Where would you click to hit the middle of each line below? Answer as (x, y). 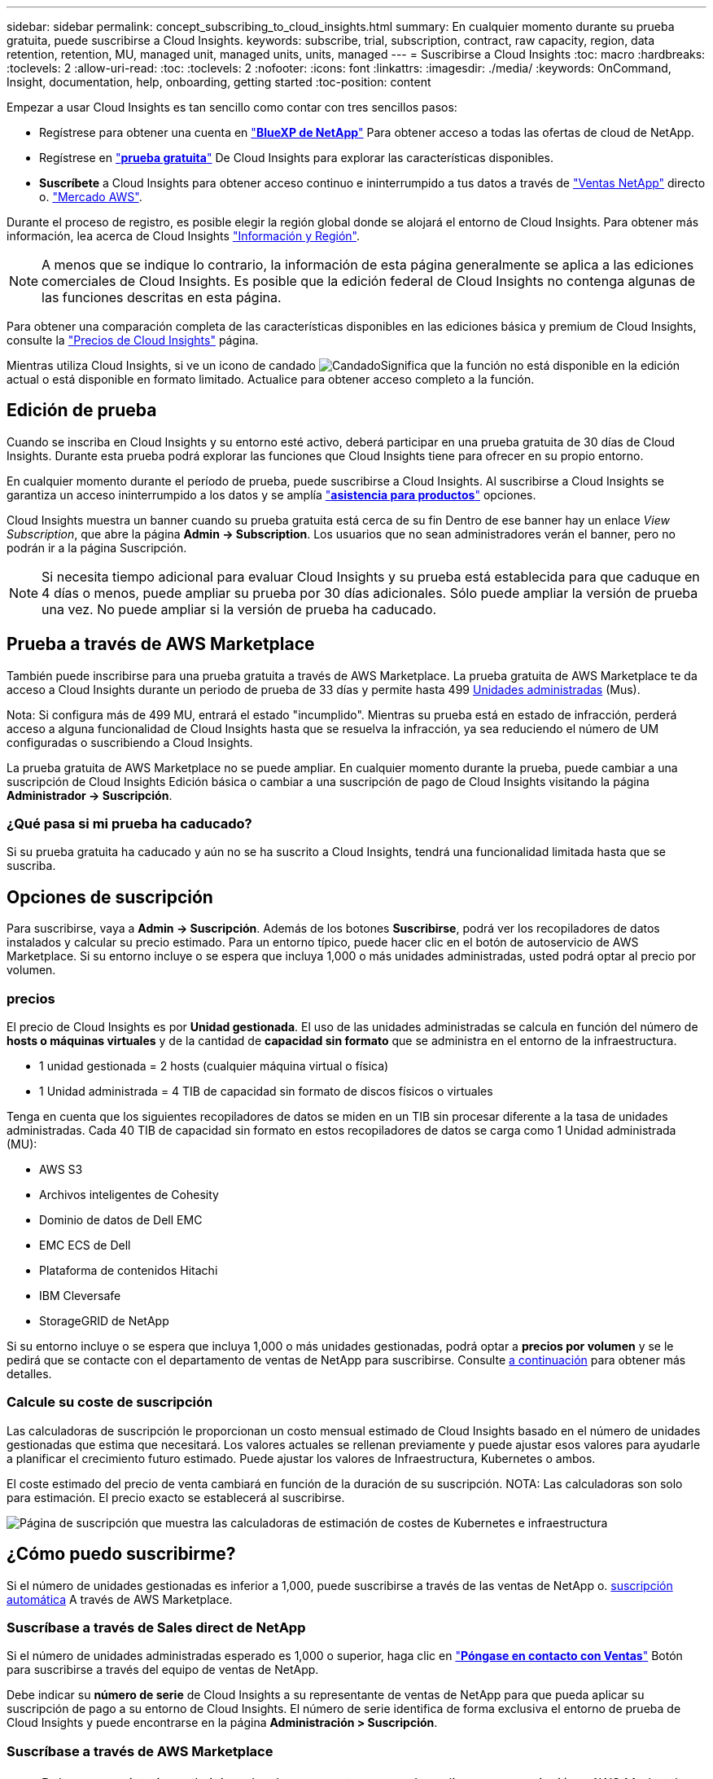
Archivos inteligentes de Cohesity (129, 1195)
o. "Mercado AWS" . (91, 197)
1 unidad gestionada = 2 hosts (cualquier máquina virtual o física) (214, 1066)
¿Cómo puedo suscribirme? (121, 1554)
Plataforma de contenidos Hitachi (129, 1271)
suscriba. (31, 866)
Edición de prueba (82, 411)
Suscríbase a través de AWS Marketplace (140, 1751)
